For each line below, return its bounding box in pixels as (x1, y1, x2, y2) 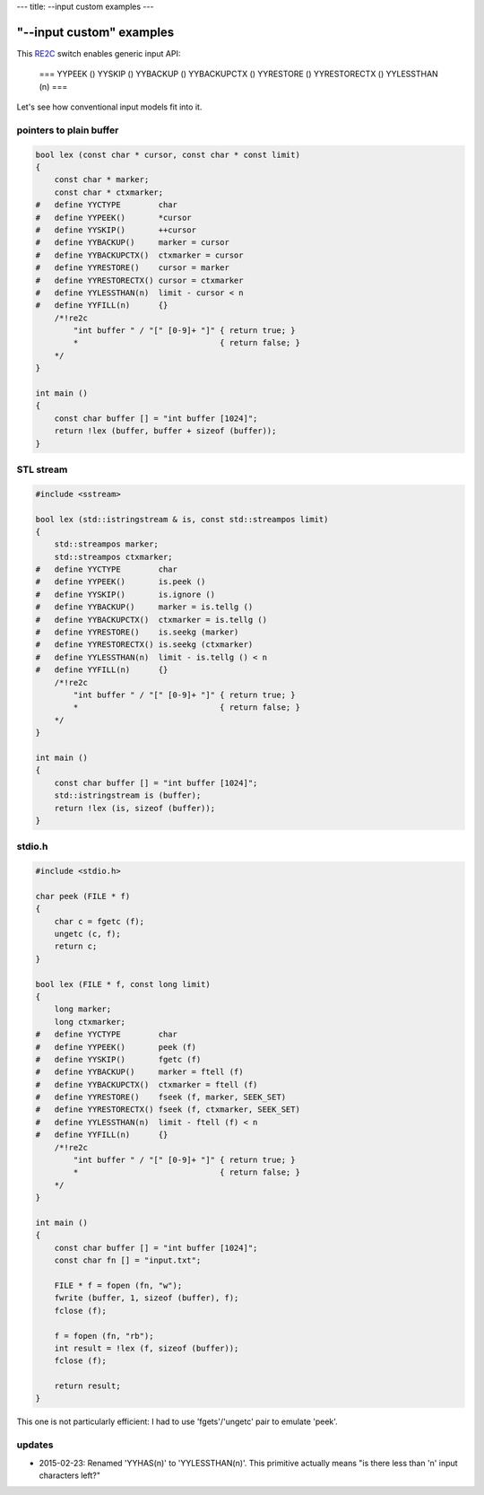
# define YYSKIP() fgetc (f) (35, 1054, 202, 1064)
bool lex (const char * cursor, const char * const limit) (35, 149, 300, 160)
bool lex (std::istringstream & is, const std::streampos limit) (35, 514, 329, 524)
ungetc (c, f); (54, 929, 121, 939)
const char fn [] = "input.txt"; (54, 1255, 202, 1265)
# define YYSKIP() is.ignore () (35, 589, 215, 599)
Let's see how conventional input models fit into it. (16, 101, 203, 112)
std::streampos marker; (54, 539, 159, 549)
